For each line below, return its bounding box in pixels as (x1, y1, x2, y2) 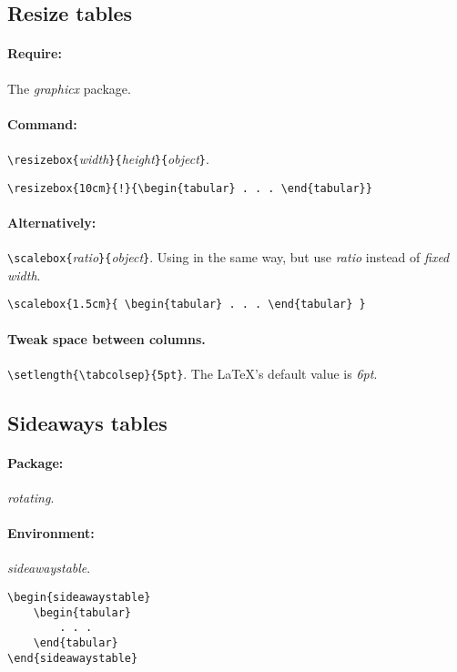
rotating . (7, 488, 55, 507)
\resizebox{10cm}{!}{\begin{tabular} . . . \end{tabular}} (7, 181, 372, 195)
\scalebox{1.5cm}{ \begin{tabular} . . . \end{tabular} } (7, 298, 366, 311)
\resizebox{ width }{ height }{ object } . (7, 148, 209, 168)
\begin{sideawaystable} (7, 591, 151, 604)
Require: (7, 44, 62, 63)
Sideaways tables (7, 408, 168, 436)
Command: (7, 114, 77, 133)
